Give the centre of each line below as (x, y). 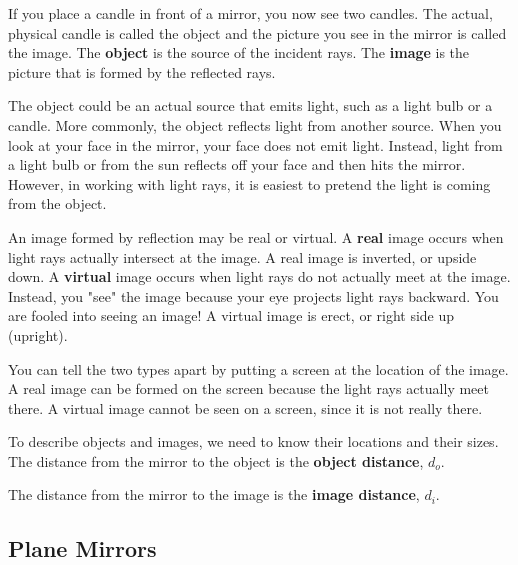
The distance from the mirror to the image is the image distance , (214, 494)
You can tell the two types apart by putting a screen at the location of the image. (258, 368)
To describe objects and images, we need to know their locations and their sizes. (253, 441)
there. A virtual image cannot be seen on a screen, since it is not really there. (245, 407)
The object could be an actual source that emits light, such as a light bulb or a (250, 105)
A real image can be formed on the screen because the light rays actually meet (248, 388)
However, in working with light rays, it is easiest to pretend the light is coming (249, 183)
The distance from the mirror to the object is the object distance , (216, 460)
